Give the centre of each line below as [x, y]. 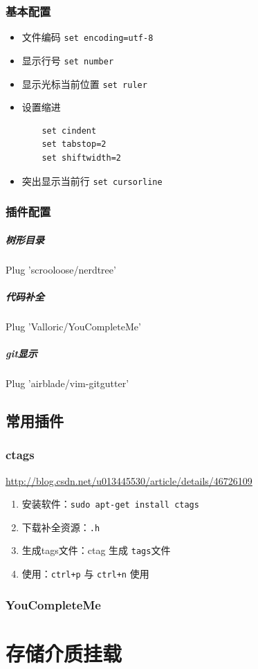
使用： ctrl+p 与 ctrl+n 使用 [85, 574]
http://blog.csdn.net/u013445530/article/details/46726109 [129, 480]
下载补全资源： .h [61, 527]
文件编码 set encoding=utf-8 [87, 37]
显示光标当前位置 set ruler [84, 83]
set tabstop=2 [74, 144]
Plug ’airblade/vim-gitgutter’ [67, 383]
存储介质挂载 [64, 653]
